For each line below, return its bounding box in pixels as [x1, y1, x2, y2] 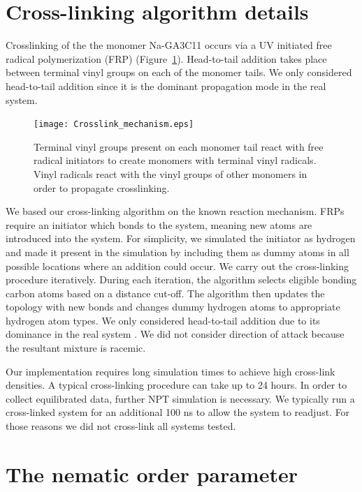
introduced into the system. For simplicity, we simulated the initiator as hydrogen [6, 231, 356, 246]
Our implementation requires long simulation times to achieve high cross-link [6, 364, 335, 378]
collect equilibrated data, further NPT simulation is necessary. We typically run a [6, 391, 355, 405]
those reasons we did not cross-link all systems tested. [6, 419, 236, 433]
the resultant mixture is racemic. [6, 341, 146, 355]
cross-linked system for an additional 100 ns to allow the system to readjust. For [6, 405, 350, 419]
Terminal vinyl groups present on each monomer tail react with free [34, 139, 324, 154]
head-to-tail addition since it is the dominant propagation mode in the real [6, 78, 326, 93]
